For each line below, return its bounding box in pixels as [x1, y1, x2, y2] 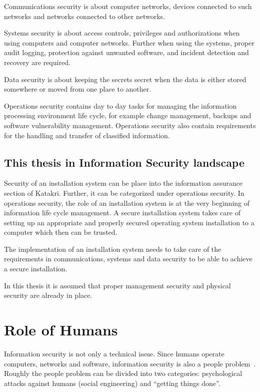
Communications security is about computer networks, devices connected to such [4, 1, 252, 11]
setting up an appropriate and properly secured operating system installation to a [4, 217, 254, 227]
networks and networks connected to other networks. [4, 11, 165, 21]
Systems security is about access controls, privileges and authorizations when [4, 28, 240, 38]
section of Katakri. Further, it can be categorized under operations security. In [4, 187, 244, 198]
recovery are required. [4, 57, 70, 67]
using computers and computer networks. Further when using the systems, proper [4, 37, 254, 48]
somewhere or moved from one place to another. [4, 84, 151, 94]
